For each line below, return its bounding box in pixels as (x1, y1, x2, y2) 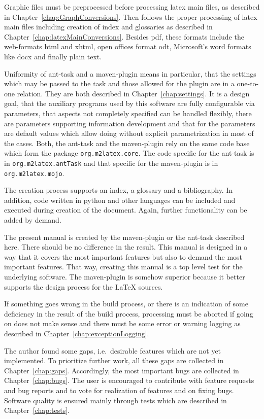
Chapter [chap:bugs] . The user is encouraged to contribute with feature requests (4, 375, 254, 386)
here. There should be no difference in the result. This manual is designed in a (4, 241, 248, 252)
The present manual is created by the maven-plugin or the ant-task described (4, 231, 245, 242)
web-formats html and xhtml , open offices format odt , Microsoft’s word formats (4, 41, 251, 52)
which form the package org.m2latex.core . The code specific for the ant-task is (4, 148, 254, 158)
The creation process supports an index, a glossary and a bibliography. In (4, 185, 233, 195)
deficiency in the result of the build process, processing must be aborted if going (4, 308, 253, 319)
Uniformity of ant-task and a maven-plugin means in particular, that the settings (4, 68, 256, 79)
